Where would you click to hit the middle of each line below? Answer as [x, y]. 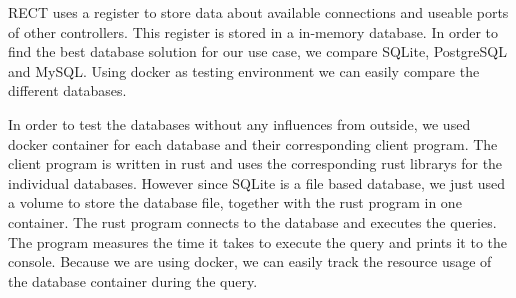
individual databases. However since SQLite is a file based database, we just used [257, 182]
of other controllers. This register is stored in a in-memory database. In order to [253, 31]
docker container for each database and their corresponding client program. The [253, 143]
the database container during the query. [133, 280]
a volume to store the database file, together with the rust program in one [235, 202]
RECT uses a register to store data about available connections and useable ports [258, 12]
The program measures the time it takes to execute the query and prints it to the [258, 241]
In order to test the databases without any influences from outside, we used [239, 123]
